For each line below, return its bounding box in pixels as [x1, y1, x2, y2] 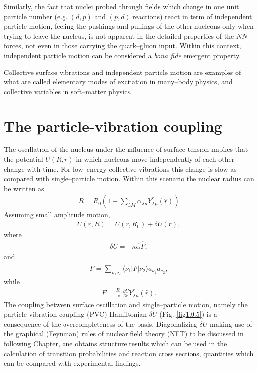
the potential [4, 154, 43, 164]
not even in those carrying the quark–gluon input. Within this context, [25, 40, 241, 51]
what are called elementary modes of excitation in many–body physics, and [4, 76, 233, 87]
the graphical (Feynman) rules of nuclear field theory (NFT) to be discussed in [4, 328, 244, 339]
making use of [209, 318, 252, 329]
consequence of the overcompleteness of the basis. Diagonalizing [4, 318, 197, 329]
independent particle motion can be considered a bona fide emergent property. [4, 50, 241, 60]
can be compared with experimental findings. [4, 358, 141, 368]
